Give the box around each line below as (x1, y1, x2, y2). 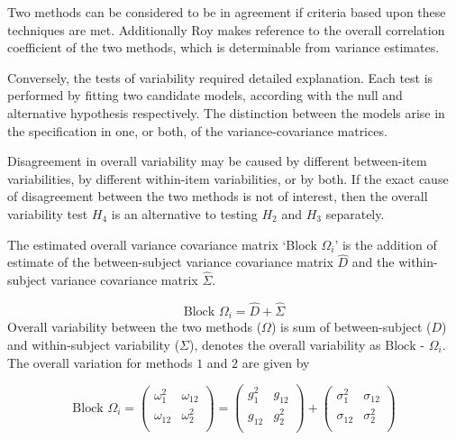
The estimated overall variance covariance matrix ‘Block (7, 234, 317, 253)
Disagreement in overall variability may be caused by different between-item (7, 151, 427, 170)
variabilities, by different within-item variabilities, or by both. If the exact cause (7, 169, 449, 188)
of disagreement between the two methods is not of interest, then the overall (7, 187, 428, 206)
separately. (325, 204, 385, 223)
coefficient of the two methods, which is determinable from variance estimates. (7, 38, 440, 57)
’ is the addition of (334, 234, 437, 253)
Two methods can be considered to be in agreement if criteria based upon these (7, 3, 446, 21)
